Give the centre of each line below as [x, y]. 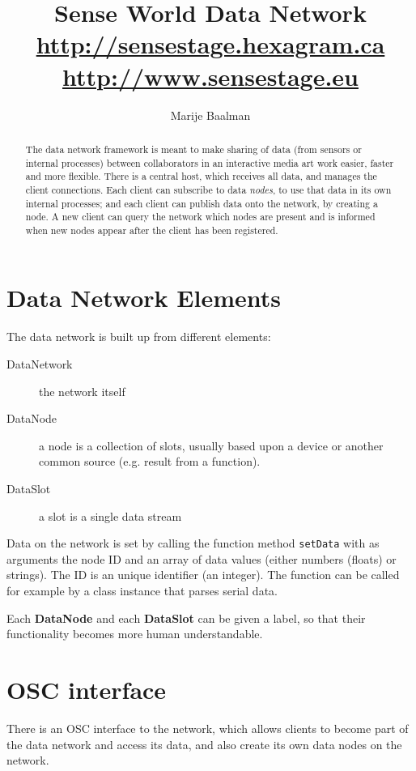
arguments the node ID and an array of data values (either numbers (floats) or [202, 558]
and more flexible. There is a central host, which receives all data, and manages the [201, 176]
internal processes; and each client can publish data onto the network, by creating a [202, 203]
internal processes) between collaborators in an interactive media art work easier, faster [210, 162]
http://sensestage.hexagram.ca [210, 44]
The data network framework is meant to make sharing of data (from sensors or [193, 149]
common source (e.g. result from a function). [150, 461]
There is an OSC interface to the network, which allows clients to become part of [208, 728]
